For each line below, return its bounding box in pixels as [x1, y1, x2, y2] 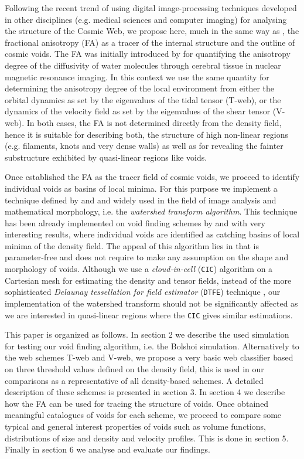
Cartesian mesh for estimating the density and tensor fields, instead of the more [5, 274, 292, 286]
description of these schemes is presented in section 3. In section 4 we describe [5, 386, 285, 398]
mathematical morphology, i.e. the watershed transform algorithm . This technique [5, 205, 298, 217]
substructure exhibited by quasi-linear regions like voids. [5, 151, 207, 163]
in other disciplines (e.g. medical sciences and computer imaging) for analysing [5, 13, 287, 25]
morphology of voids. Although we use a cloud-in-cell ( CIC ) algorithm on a [5, 263, 273, 275]
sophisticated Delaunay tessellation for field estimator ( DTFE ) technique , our [5, 285, 281, 298]
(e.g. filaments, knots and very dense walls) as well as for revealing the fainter [5, 140, 283, 152]
